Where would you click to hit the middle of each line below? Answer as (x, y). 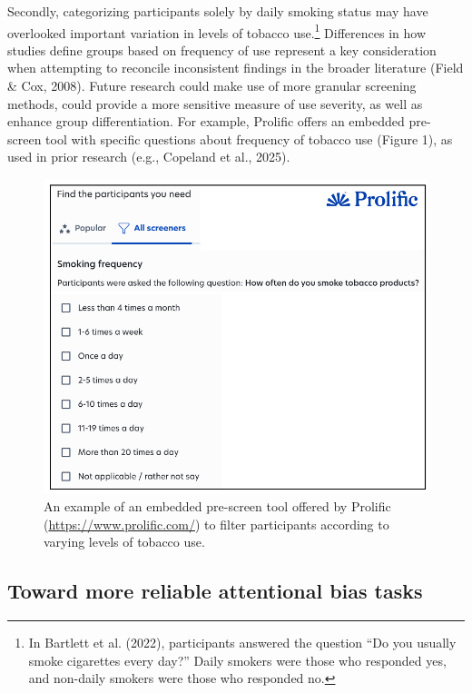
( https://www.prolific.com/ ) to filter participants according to (216, 524)
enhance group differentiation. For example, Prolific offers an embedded (206, 121)
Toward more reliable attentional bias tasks (215, 591)
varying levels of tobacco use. (124, 542)
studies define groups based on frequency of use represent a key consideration (222, 49)
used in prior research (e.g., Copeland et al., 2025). (149, 157)
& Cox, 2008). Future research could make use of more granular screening (212, 86)
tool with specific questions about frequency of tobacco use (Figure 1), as (249, 139)
